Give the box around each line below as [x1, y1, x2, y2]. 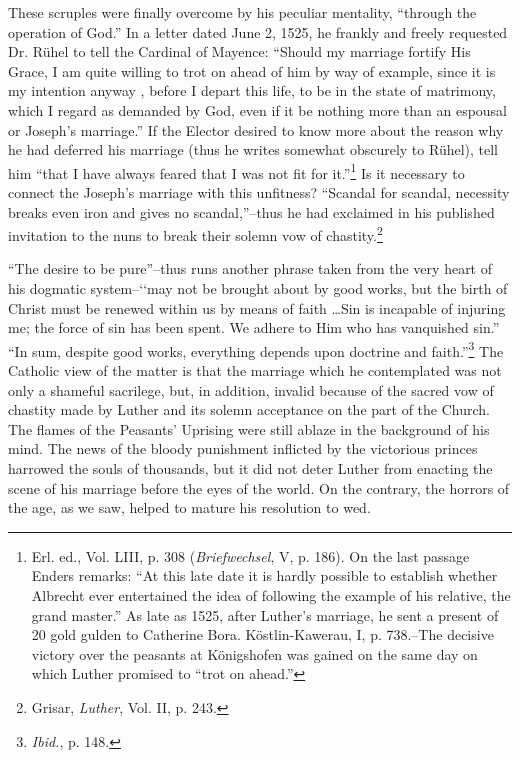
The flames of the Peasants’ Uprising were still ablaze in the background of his [8, 418, 490, 439]
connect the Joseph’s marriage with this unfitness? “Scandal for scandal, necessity [8, 182, 510, 202]
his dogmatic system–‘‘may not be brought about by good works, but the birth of [8, 278, 508, 299]
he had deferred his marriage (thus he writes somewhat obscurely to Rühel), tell [8, 139, 499, 160]
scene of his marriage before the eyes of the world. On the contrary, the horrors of [8, 477, 510, 498]
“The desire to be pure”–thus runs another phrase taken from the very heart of [8, 258, 493, 279]
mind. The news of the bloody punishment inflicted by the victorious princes [8, 438, 478, 459]
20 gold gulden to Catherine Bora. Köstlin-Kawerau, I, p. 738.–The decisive [31, 624, 494, 645]
